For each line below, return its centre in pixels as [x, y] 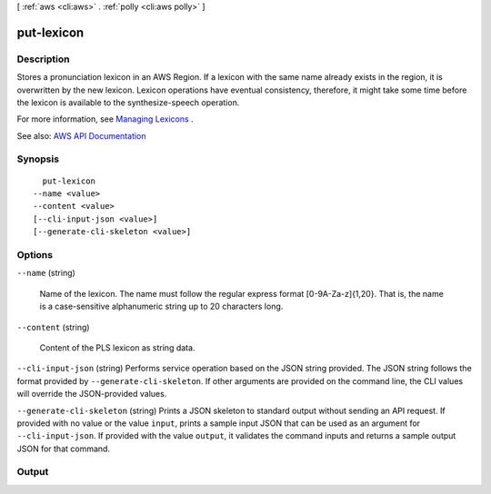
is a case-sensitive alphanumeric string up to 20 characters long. [161, 306]
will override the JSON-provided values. [92, 394]
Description [43, 59]
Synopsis [38, 159]
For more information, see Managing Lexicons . [105, 119]
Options [35, 255]
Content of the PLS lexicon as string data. [117, 347]
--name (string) [46, 273]
